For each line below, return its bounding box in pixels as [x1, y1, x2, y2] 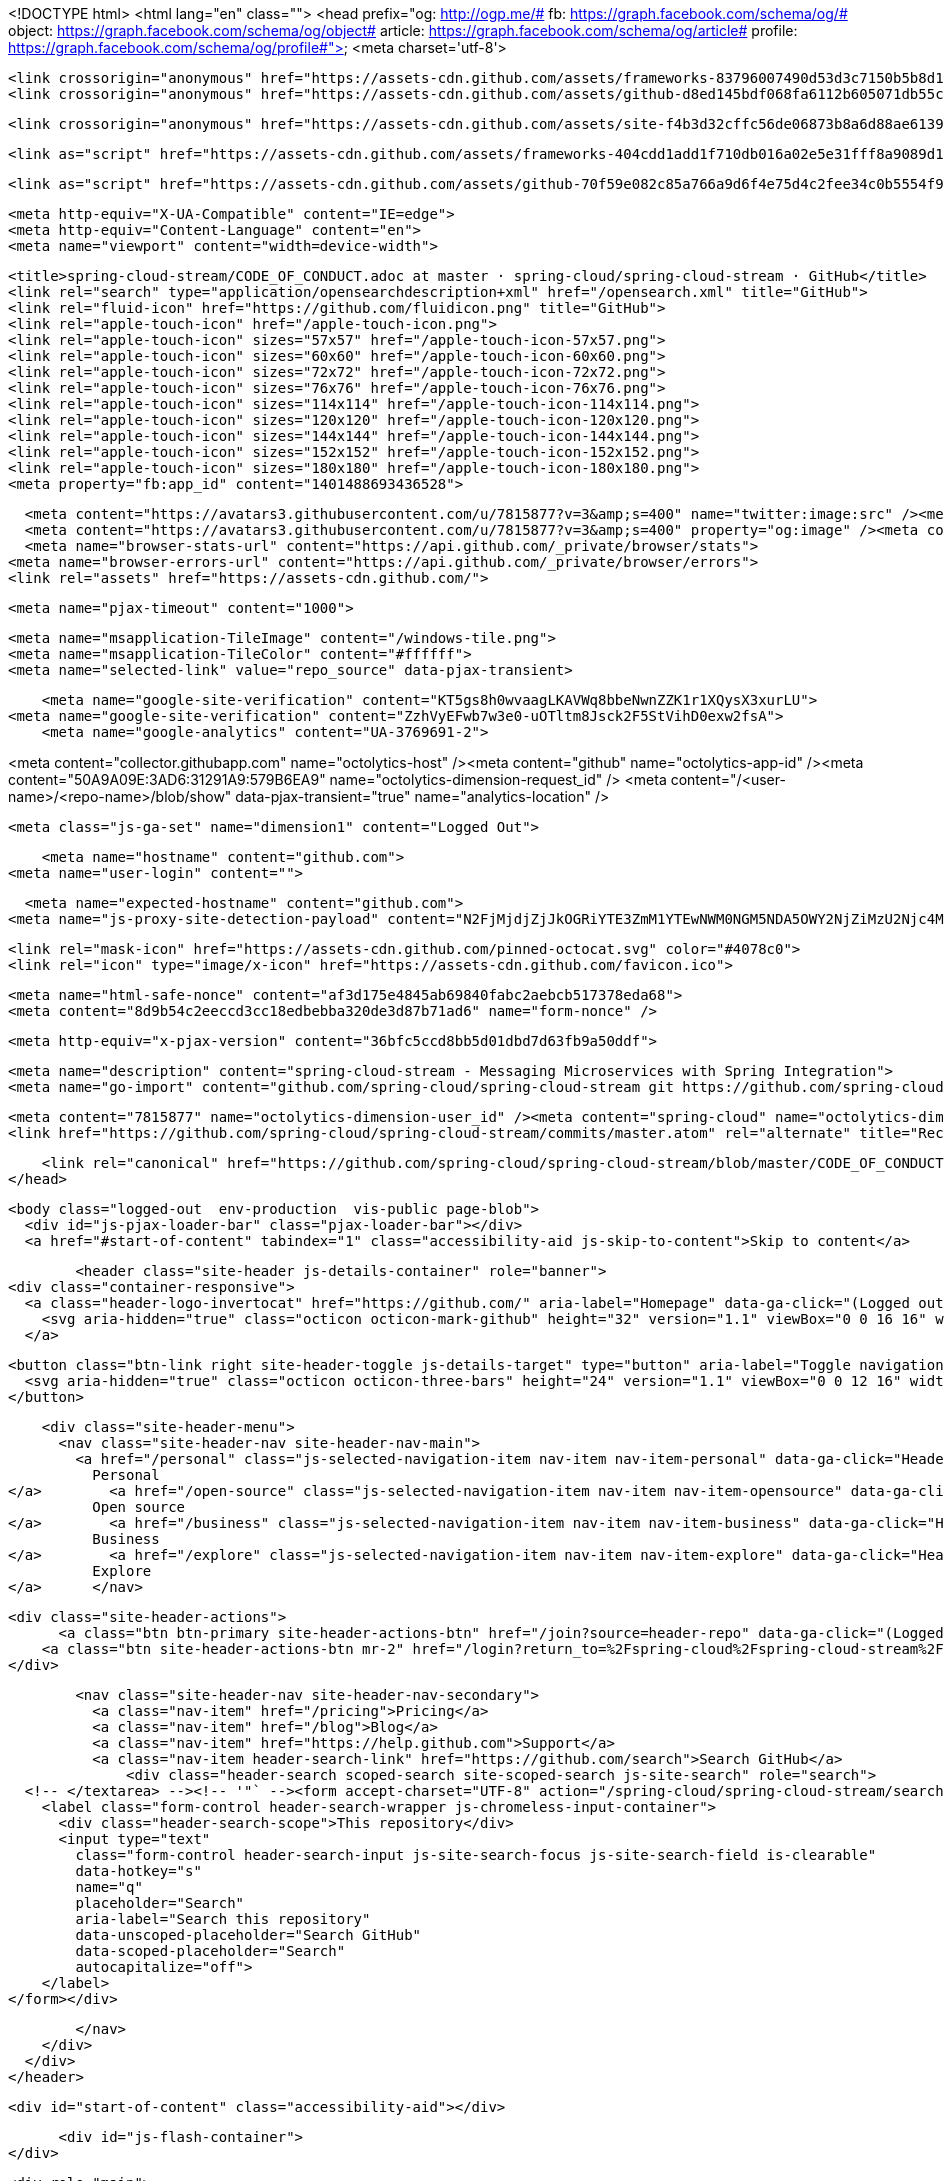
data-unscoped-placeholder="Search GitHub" [75, 1927, 422, 1943]
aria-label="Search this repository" [75, 1911, 371, 1927]
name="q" [75, 1879, 143, 1895]
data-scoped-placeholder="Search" [75, 1943, 346, 1959]
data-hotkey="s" [75, 1863, 202, 1879]
